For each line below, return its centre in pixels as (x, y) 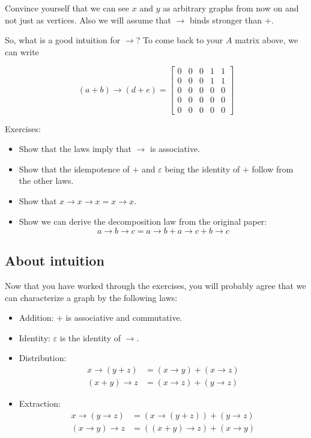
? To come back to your (180, 40)
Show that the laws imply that (75, 149)
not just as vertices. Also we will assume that (88, 20)
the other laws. (46, 181)
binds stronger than (226, 20)
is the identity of (90, 337)
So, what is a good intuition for (63, 40)
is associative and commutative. (124, 318)
